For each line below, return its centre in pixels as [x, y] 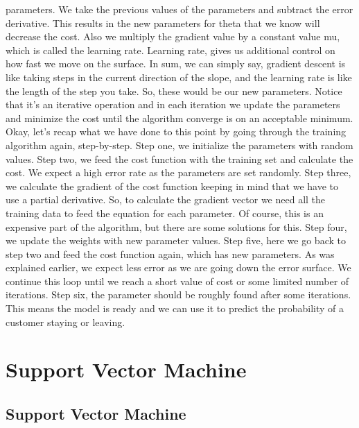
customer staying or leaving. [65, 322]
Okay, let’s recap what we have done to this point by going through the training [176, 131]
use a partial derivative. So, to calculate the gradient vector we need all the [166, 199]
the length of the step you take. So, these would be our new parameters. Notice [174, 91]
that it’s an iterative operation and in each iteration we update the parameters [173, 104]
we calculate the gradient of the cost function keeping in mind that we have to [172, 186]
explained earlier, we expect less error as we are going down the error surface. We [178, 267]
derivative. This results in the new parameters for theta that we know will [163, 23]
